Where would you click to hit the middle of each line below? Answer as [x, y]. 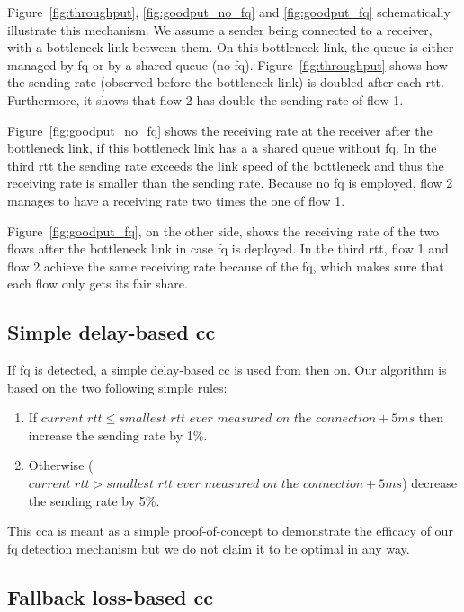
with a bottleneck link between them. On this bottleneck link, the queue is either [231, 47]
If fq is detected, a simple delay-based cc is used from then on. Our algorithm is [227, 370]
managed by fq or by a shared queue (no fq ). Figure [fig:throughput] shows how [228, 64]
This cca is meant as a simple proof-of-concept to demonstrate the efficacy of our [230, 531]
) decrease [429, 483]
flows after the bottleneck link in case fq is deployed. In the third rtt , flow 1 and [228, 248]
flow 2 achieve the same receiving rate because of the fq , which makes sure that [226, 266]
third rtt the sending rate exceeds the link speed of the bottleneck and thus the [226, 165]
